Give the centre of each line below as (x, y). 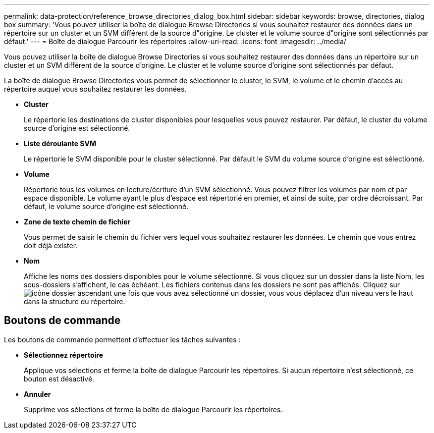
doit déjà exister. (51, 245)
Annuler (37, 394)
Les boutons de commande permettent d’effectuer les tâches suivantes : (122, 339)
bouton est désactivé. (59, 379)
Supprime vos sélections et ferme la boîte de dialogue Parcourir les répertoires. (153, 409)
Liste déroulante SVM (60, 143)
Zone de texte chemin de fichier (77, 222)
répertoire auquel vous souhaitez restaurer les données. (95, 89)
